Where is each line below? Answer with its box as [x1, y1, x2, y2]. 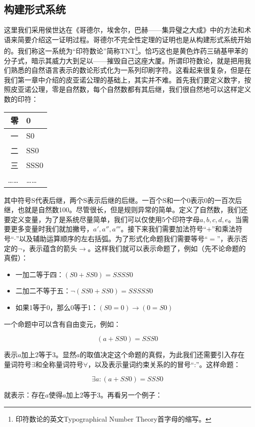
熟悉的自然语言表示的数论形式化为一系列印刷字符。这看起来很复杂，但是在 [10, 65, 251, 75]
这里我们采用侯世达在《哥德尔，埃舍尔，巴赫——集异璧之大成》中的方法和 [4, 25, 244, 35]
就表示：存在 [4, 390, 45, 400]
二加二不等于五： [15, 285, 71, 296]
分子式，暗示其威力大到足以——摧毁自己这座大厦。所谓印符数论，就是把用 [4, 55, 244, 65]
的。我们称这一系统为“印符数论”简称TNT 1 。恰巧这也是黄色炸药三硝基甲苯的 [4, 44, 248, 56]
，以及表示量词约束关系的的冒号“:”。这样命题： [88, 359, 241, 369]
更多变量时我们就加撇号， [10, 224, 93, 234]
